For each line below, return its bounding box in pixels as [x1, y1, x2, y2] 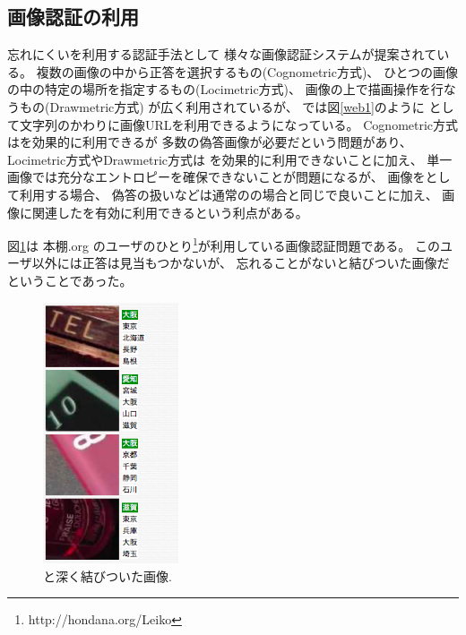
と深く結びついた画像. [43, 566, 172, 585]
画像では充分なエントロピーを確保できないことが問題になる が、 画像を [7, 167, 426, 186]
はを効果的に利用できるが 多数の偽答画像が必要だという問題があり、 [7, 133, 412, 151]
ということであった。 [7, 270, 133, 289]
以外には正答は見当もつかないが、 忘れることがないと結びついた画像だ [31, 253, 450, 272]
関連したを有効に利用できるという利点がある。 [31, 202, 308, 221]
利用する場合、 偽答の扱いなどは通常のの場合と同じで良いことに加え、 [19, 184, 438, 203]
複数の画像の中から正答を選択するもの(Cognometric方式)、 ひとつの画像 [36, 62, 459, 81]
